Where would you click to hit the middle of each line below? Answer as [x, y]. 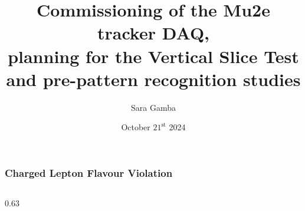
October [136, 127]
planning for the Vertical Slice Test [153, 56]
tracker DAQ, [153, 33]
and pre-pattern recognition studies [153, 79]
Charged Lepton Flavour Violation [89, 172]
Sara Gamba [153, 107]
